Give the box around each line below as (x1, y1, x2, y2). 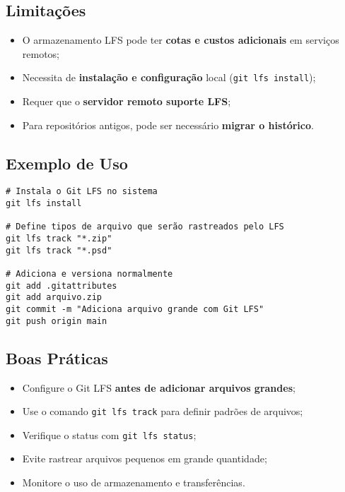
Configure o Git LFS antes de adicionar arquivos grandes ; (22, 380, 296, 395)
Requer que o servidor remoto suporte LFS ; (22, 94, 231, 109)
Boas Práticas (6, 347, 108, 368)
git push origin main (6, 316, 107, 326)
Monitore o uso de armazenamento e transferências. (22, 475, 245, 490)
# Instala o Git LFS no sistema (6, 186, 158, 197)
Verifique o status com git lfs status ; (22, 427, 197, 442)
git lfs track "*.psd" (6, 245, 112, 256)
